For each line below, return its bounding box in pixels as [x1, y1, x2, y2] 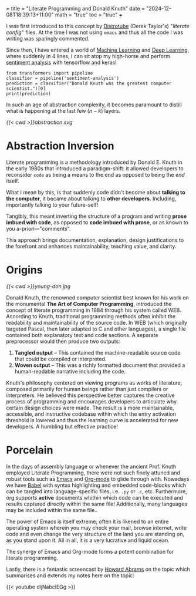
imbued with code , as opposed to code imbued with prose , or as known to [6, 218, 189, 225]
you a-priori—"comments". [6, 225, 71, 232]
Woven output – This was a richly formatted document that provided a [14, 361, 185, 369]
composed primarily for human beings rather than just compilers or [6, 385, 168, 392]
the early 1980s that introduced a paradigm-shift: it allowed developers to [6, 164, 184, 172]
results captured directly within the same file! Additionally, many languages [6, 500, 188, 507]
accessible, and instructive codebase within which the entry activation [6, 410, 176, 417]
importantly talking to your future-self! [6, 201, 99, 208]
